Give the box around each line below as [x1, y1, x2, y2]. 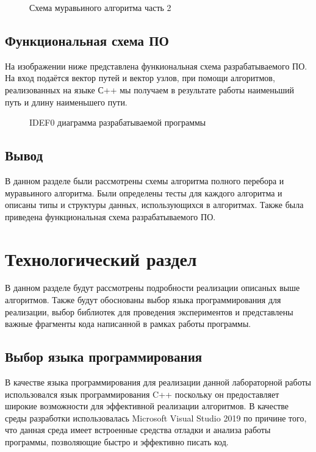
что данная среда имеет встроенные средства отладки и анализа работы [5, 423, 271, 436]
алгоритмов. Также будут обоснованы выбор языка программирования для [5, 293, 281, 306]
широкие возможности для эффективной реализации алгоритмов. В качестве [5, 400, 289, 412]
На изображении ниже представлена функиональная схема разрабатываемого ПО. [5, 59, 307, 72]
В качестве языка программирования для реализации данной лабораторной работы [5, 376, 312, 389]
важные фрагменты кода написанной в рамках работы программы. [5, 317, 251, 330]
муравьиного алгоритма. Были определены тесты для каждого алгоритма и [5, 186, 282, 199]
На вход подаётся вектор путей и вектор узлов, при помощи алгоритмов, [5, 71, 275, 84]
